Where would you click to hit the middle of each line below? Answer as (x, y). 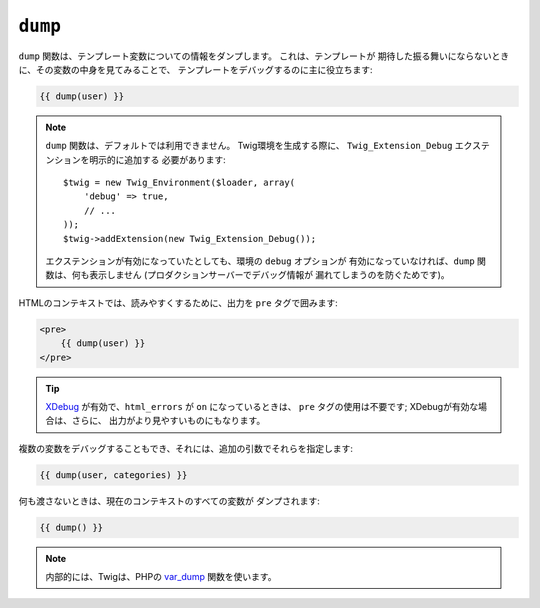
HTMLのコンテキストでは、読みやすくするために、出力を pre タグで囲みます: (178, 302)
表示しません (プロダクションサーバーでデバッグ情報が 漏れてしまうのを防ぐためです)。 (269, 275)
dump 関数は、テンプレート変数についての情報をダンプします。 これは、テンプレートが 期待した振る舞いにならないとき (264, 56)
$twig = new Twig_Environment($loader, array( (179, 183)
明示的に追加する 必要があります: (157, 159)
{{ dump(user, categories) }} (113, 474)
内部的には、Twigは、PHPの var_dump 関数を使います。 (161, 577)
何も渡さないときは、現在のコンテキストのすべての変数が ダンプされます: (169, 501)
